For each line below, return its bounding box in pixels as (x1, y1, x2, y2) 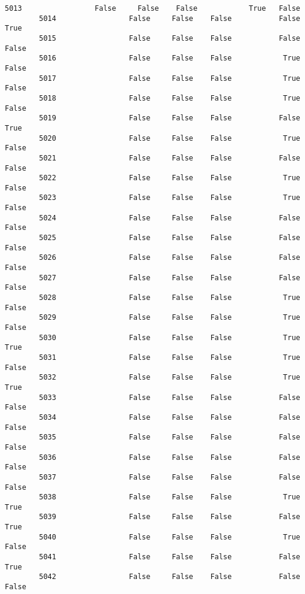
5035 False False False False (39, 433, 300, 442)
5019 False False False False (39, 114, 300, 123)
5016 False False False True (39, 54, 300, 63)
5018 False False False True (39, 93, 300, 102)
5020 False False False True (39, 134, 300, 143)
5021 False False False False (39, 153, 300, 162)
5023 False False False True (39, 193, 300, 202)
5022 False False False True (39, 174, 300, 183)
